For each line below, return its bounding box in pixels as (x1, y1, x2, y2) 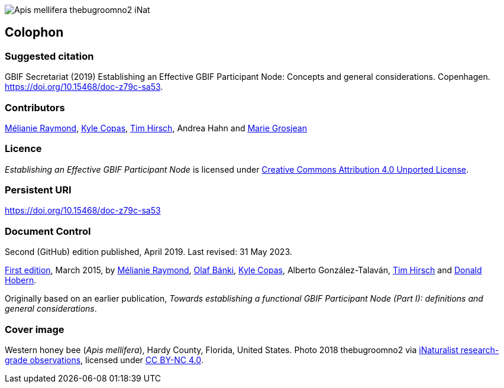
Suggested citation (5, 50, 94, 62)
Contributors (5, 101, 65, 114)
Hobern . (5, 275, 37, 286)
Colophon (5, 25, 64, 40)
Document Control (5, 225, 91, 237)
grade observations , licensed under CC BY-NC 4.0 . (5, 354, 203, 365)
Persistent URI (5, 184, 72, 196)
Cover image (5, 323, 64, 335)
